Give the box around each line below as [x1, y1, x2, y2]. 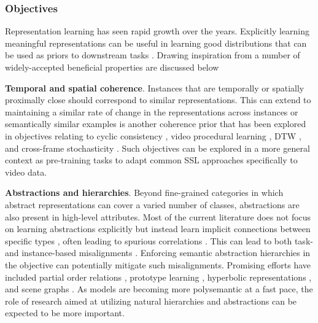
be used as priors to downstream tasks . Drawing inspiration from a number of [5, 49, 300, 61]
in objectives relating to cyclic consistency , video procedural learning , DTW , [5, 129, 301, 142]
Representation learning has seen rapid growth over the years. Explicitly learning [5, 25, 310, 37]
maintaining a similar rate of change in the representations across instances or [5, 105, 298, 118]
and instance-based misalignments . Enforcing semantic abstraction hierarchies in [5, 246, 311, 259]
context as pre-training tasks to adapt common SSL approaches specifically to [5, 154, 298, 166]
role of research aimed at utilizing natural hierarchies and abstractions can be [5, 294, 297, 307]
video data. [5, 165, 47, 178]
